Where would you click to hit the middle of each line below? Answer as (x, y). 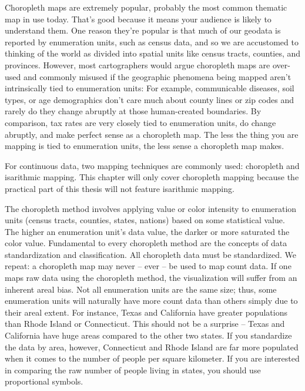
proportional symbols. (44, 381)
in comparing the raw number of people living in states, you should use (133, 370)
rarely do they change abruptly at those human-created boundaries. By (133, 111)
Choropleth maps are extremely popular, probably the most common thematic (146, 7)
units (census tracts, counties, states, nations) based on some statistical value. (145, 220)
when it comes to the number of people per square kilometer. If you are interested (152, 358)
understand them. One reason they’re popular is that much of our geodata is (143, 30)
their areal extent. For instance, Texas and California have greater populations (146, 312)
